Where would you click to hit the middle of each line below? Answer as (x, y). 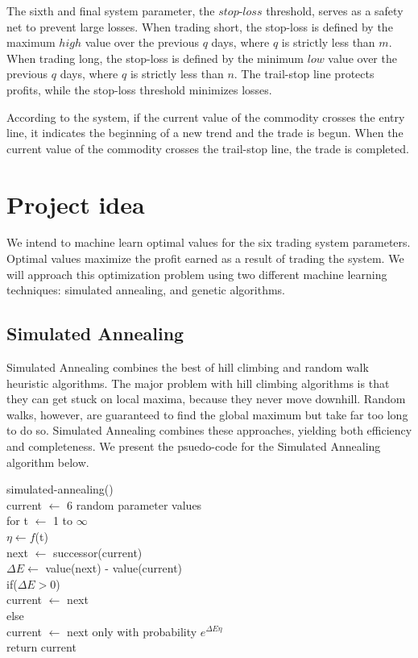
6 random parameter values (135, 504)
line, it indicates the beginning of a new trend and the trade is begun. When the (205, 133)
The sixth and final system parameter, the (111, 10)
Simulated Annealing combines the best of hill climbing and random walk (188, 367)
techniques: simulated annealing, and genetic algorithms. (146, 290)
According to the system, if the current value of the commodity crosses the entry (206, 117)
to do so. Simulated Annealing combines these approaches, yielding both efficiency (209, 430)
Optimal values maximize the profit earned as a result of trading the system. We (205, 258)
